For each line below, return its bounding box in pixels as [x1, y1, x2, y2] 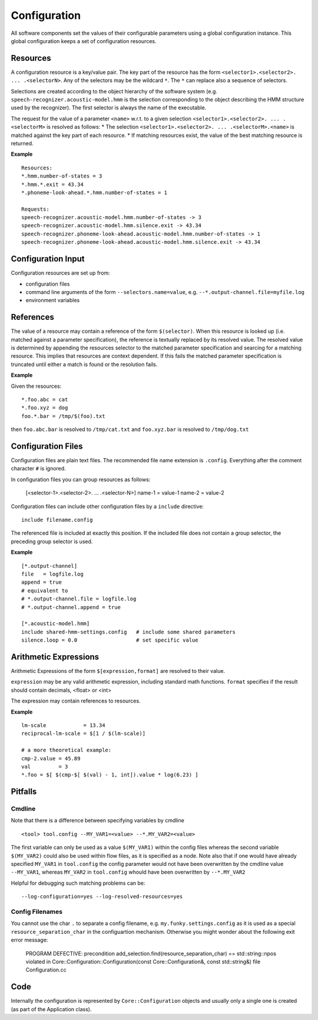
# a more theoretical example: [21, 747, 112, 754]
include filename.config [21, 516, 93, 524]
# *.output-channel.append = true [21, 604, 121, 610]
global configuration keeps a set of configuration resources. [11, 37, 157, 44]
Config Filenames [11, 907, 63, 916]
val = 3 [21, 763, 68, 770]
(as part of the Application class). [11, 1005, 92, 1012]
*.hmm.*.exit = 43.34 [21, 181, 84, 188]
